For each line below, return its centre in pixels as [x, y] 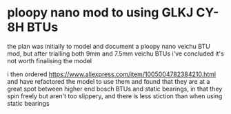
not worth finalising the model [49, 60]
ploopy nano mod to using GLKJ [100, 13]
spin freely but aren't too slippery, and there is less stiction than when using [115, 96]
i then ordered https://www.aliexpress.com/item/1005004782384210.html [111, 74]
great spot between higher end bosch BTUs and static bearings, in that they [115, 89]
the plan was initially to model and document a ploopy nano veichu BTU [109, 46]
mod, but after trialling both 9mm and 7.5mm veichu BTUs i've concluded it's [115, 54]
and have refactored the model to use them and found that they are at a [109, 81]
